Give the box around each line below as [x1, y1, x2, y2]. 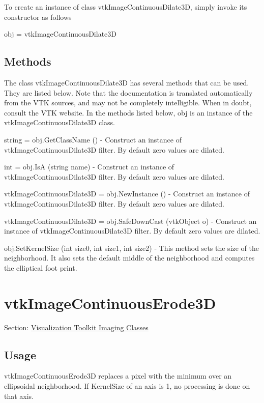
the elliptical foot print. [4, 262, 77, 273]
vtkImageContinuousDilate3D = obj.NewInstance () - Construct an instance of [4, 188, 250, 199]
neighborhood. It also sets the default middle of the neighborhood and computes [4, 252, 255, 263]
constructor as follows [4, 11, 72, 22]
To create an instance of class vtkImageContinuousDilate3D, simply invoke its [4, 2, 247, 12]
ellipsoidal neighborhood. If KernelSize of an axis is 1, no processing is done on [4, 381, 250, 391]
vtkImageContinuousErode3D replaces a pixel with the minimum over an [4, 370, 232, 381]
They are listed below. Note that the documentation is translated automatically [4, 87, 253, 98]
